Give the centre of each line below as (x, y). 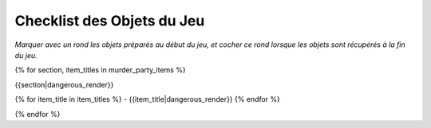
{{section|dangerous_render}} (64, 84)
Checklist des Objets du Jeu (110, 21)
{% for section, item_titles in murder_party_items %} (101, 70)
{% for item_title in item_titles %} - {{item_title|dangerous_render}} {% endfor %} (148, 99)
